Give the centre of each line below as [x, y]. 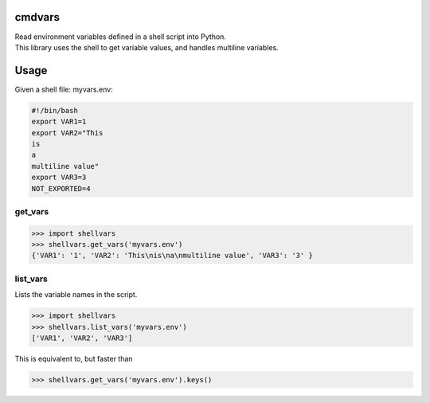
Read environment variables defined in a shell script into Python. [121, 37]
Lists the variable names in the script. [76, 295]
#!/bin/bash [55, 110]
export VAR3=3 [59, 178]
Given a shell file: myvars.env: [64, 89]
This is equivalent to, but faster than [74, 358]
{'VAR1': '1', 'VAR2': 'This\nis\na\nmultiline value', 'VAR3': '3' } [172, 256]
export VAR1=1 [59, 122]
